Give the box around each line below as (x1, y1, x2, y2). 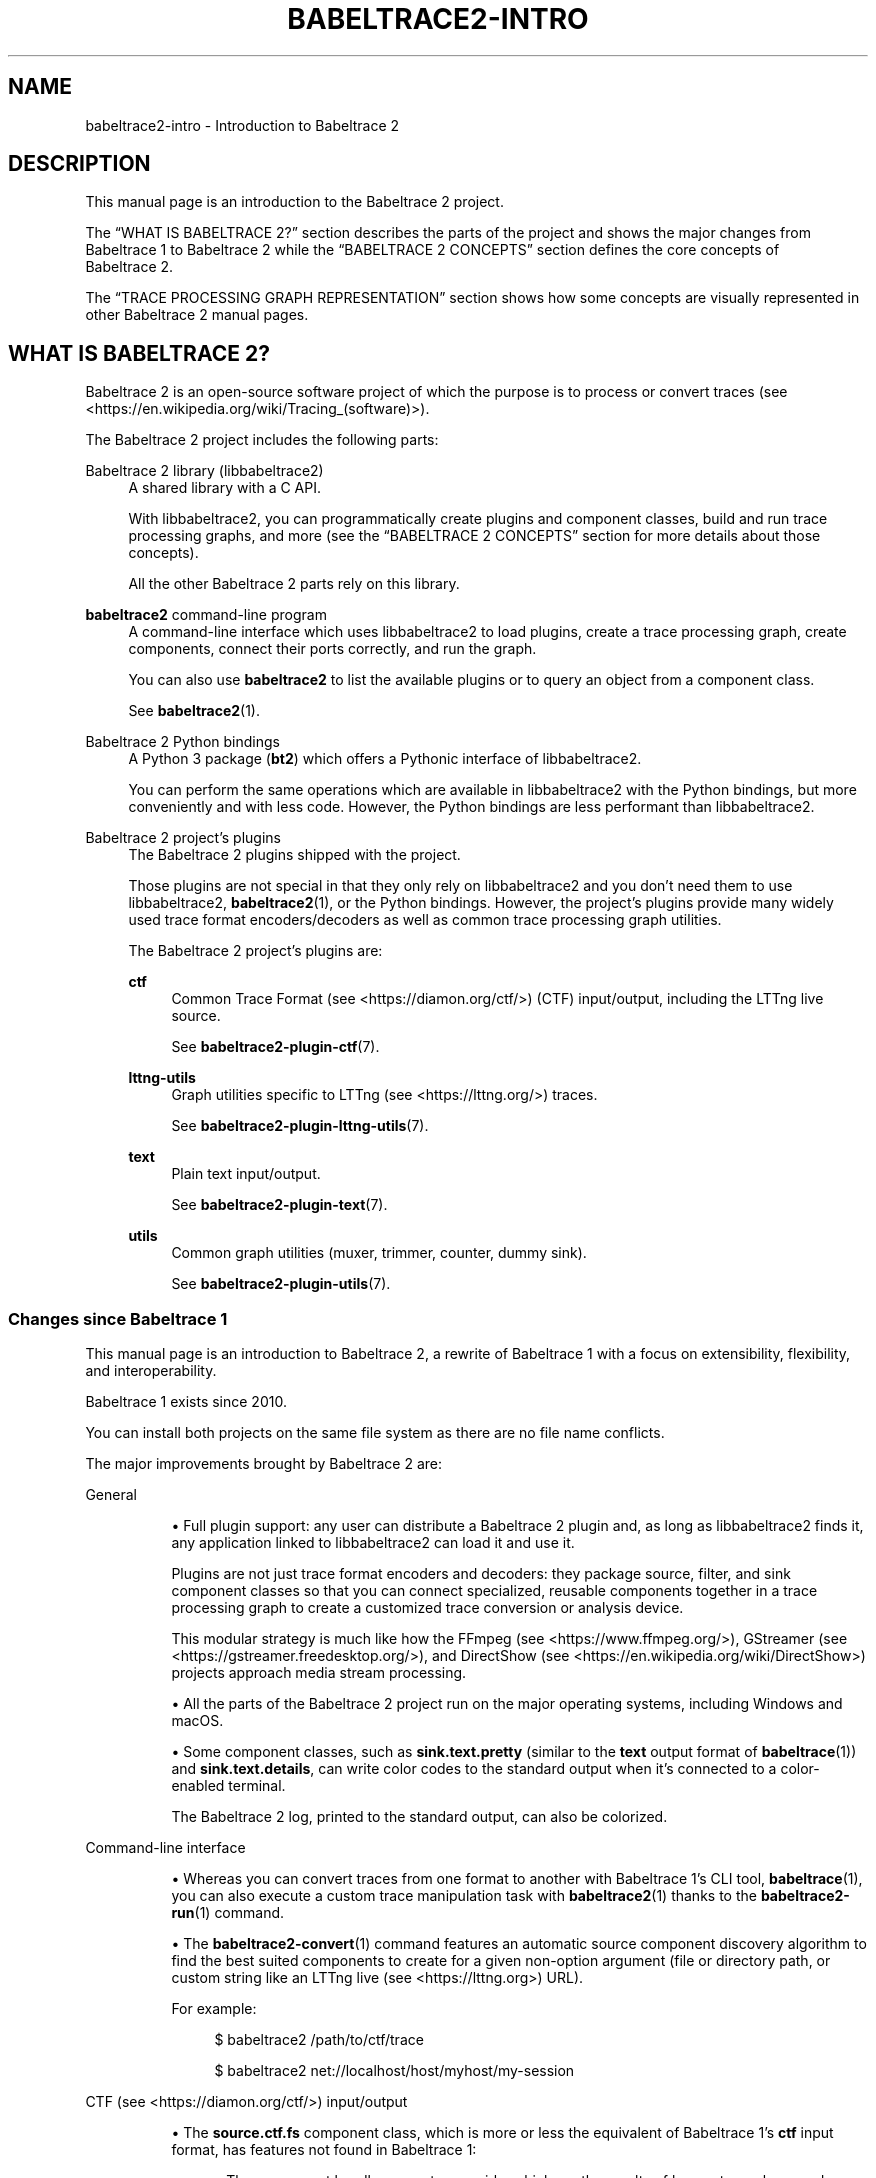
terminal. (228, 1777, 286, 1795)
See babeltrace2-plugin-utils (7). (171, 1275, 391, 1293)
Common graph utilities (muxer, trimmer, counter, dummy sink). (171, 1244, 587, 1262)
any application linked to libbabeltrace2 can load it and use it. (171, 1534, 575, 1552)
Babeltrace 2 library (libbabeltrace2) (85, 462, 324, 480)
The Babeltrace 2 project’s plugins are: (128, 942, 383, 960)
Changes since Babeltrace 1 (8, 1308, 228, 1329)
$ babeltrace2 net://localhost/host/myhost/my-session (214, 2062, 575, 2080)
